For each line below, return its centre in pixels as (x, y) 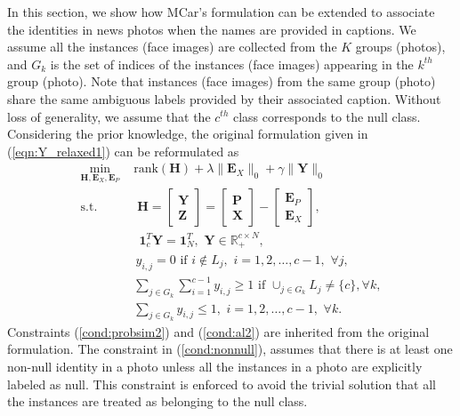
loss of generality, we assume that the (109, 116)
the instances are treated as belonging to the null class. (157, 401)
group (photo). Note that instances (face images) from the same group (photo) (222, 81)
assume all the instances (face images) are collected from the (172, 47)
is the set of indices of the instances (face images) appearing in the (232, 64)
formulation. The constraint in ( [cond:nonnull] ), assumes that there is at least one (230, 349)
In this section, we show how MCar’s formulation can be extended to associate (221, 12)
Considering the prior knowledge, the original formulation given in (188, 134)
